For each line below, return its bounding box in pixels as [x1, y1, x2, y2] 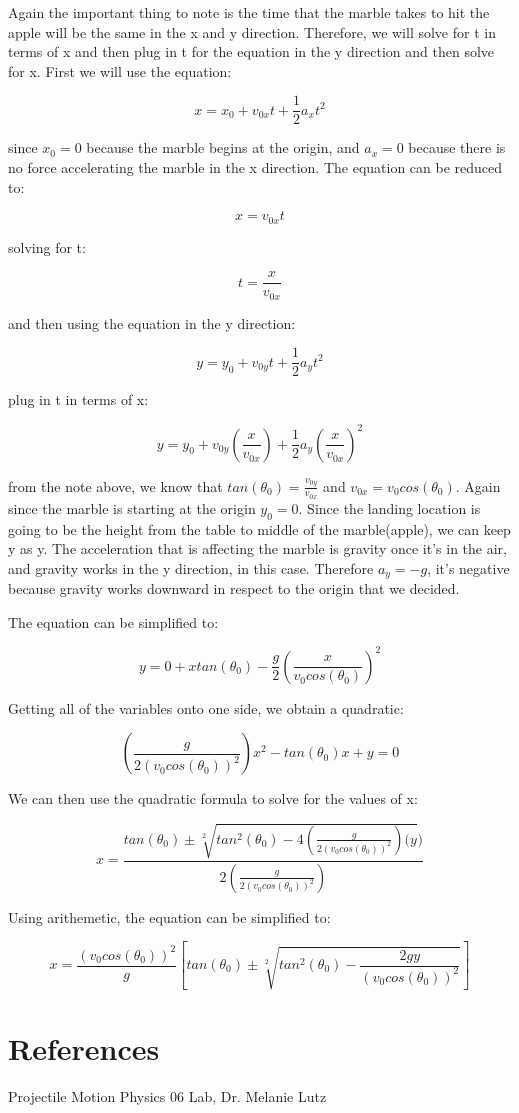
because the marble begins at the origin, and [86, 137, 360, 158]
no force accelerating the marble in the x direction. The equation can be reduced [8, 157, 503, 178]
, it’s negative [427, 557, 510, 578]
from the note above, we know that [8, 475, 223, 496]
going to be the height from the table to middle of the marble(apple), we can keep [8, 518, 511, 539]
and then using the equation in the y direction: [8, 312, 296, 333]
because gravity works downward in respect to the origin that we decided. [8, 578, 460, 599]
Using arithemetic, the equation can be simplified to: [8, 906, 331, 927]
